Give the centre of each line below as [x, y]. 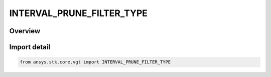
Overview [25, 31]
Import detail [30, 47]
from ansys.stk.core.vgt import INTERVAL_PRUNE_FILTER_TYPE [95, 62]
